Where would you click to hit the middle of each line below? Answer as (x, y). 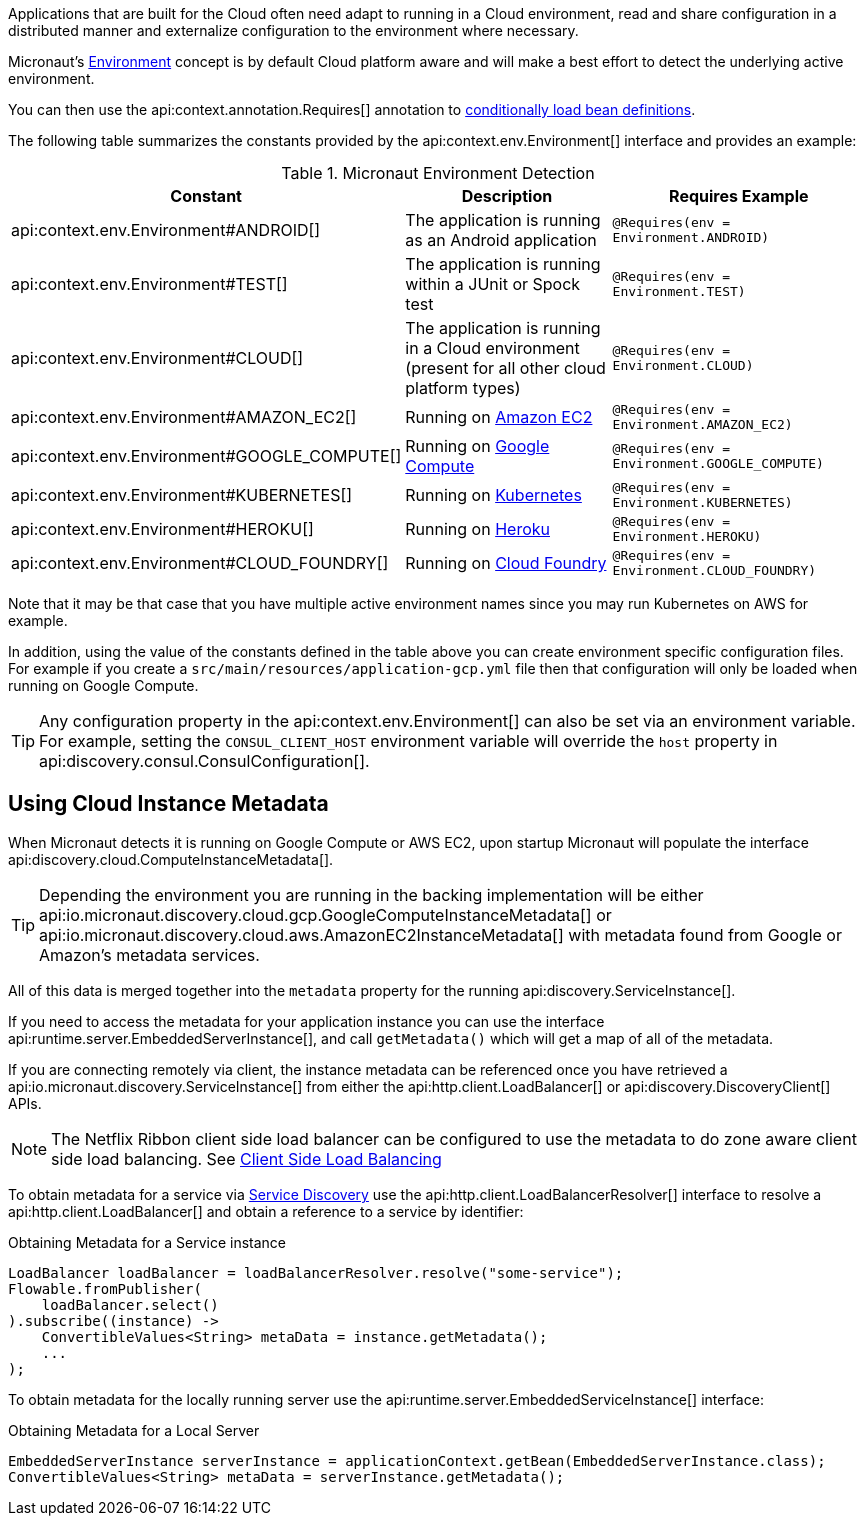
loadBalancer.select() (130, 1304)
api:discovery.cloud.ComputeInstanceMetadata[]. (171, 859)
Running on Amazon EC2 (499, 417)
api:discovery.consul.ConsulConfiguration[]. (204, 761)
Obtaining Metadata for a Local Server (134, 1430)
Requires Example (739, 196)
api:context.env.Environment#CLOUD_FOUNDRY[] (200, 563)
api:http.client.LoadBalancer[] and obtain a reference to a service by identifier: (266, 1211)
